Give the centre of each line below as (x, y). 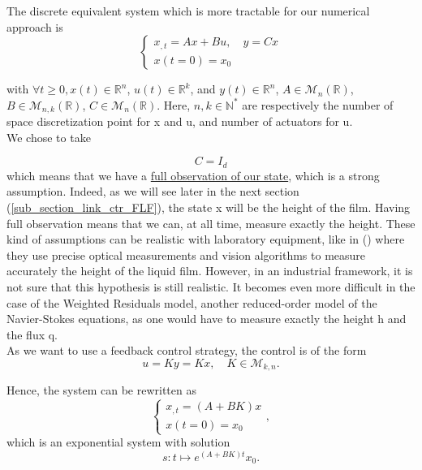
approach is (35, 26)
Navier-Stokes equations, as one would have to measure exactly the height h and (207, 319)
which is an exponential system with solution (118, 442)
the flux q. (32, 334)
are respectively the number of (318, 104)
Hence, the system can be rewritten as (101, 390)
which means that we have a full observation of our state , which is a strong (193, 175)
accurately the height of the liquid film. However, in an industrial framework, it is (210, 271)
